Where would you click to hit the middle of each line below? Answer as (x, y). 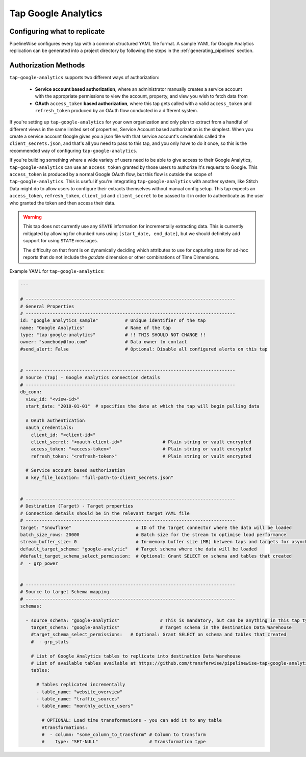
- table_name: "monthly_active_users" (85, 706)
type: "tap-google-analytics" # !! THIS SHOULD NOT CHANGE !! (113, 335)
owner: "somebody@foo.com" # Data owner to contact (104, 342)
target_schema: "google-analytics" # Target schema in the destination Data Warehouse (161, 628)
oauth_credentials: (50, 428)
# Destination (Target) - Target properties (77, 506)
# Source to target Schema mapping (65, 592)
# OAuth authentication (55, 420)
